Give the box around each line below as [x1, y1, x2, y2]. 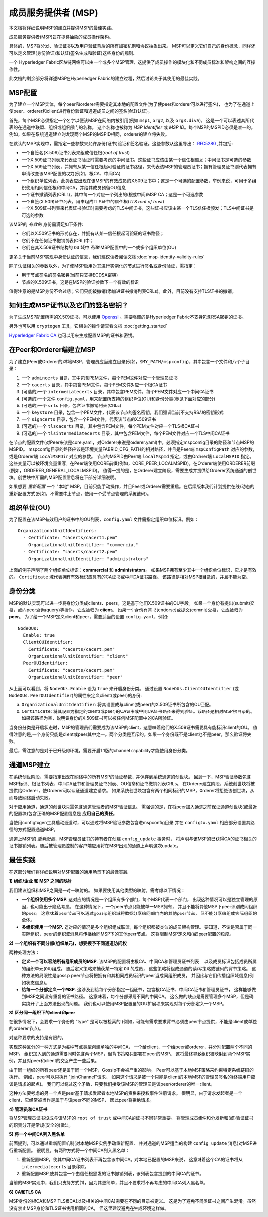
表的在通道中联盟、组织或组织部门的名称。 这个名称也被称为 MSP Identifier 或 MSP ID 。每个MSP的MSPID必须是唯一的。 [9, 124, 256, 130]
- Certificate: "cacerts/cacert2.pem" [23, 549, 118, 555]
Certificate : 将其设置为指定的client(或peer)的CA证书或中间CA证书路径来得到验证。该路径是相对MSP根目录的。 [21, 708, 255, 714]
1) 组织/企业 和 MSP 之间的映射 [9, 878, 72, 884]
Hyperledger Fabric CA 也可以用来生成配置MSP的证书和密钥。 [9, 332, 136, 338]
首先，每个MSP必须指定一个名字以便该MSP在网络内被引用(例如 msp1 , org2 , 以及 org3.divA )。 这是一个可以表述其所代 [9, 117, 254, 123]
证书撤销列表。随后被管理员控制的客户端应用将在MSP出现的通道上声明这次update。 [9, 843, 181, 849]
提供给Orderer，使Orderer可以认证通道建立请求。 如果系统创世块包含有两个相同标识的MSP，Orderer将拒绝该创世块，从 [9, 788, 255, 794]
